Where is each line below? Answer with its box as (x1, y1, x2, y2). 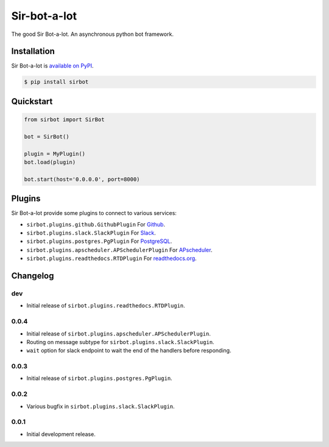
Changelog (11, 271, 54, 281)
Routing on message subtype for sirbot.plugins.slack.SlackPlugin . (26, 338, 214, 345)
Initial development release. (26, 430, 96, 438)
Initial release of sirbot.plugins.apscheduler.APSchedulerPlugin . (26, 329, 211, 337)
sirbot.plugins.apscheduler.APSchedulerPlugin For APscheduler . (26, 246, 213, 253)
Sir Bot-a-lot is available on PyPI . (11, 62, 94, 69)
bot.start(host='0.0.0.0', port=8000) (24, 175, 140, 183)
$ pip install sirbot (24, 79, 89, 85)
